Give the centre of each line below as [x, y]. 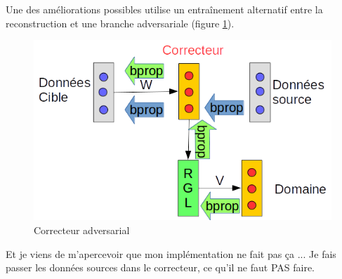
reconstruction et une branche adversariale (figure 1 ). [120, 23]
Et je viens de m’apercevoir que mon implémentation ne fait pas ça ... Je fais [171, 253]
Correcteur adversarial [82, 230]
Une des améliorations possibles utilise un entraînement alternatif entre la [164, 9]
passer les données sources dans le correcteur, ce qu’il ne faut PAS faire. [160, 267]
